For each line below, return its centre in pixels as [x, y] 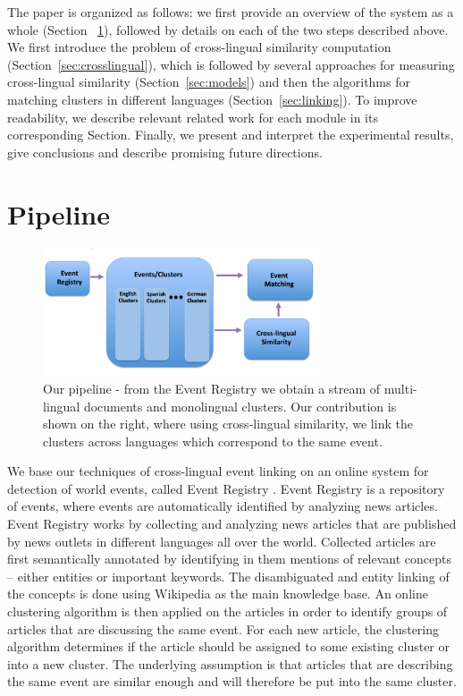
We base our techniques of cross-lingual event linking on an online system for [218, 471]
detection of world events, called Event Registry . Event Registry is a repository [226, 488]
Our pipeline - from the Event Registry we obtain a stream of [212, 388]
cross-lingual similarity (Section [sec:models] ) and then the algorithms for [209, 82]
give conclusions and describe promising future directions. [165, 152]
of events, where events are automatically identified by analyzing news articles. [223, 506]
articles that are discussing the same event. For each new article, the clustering [223, 628]
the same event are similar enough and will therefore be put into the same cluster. [232, 681]
